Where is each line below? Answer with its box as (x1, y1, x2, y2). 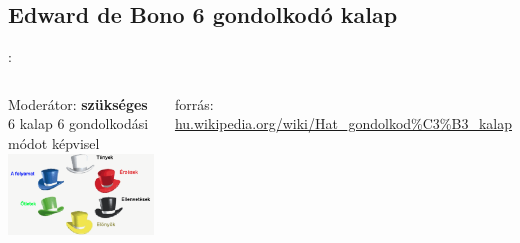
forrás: (174, 93, 214, 114)
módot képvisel (8, 132, 100, 153)
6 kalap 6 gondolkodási (8, 113, 149, 134)
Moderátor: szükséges (8, 93, 148, 114)
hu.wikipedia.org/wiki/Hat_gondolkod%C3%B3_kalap (174, 113, 512, 134)
